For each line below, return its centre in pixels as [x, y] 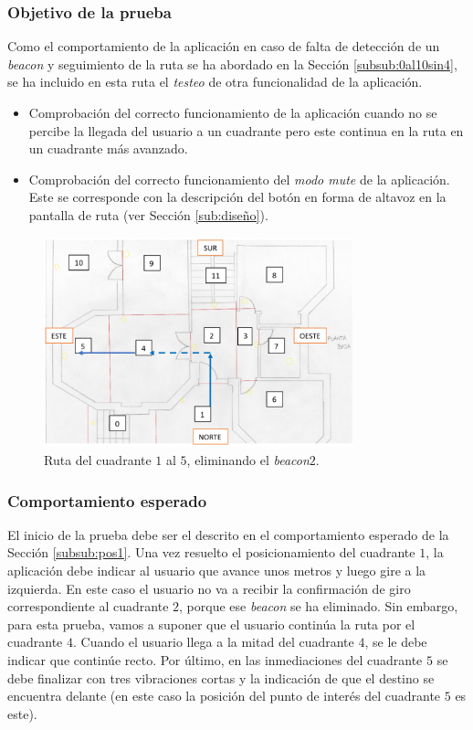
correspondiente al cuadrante [88, 606]
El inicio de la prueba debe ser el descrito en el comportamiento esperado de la [228, 534]
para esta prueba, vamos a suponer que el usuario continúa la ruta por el [211, 624]
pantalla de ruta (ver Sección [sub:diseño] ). [148, 214]
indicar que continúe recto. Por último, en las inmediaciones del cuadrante [215, 660]
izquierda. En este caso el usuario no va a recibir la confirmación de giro [209, 588]
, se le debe [396, 642]
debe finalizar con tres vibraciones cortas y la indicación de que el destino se [221, 677]
